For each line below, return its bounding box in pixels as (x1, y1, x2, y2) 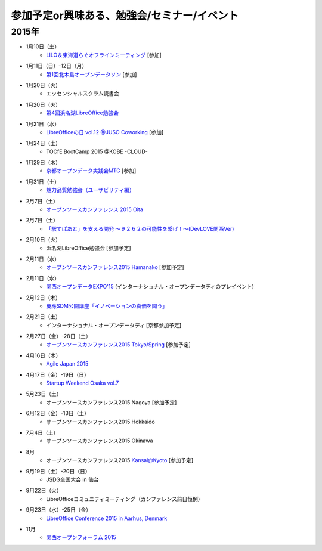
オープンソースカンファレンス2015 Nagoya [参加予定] (46, 398, 177, 405)
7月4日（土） (26, 429, 59, 437)
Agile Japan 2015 (46, 360, 89, 367)
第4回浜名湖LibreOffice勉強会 (46, 109, 119, 116)
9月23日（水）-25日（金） (26, 506, 92, 513)
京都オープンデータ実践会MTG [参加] (46, 167, 137, 174)
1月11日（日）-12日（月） (26, 63, 88, 70)
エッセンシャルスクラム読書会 (46, 90, 119, 97)
